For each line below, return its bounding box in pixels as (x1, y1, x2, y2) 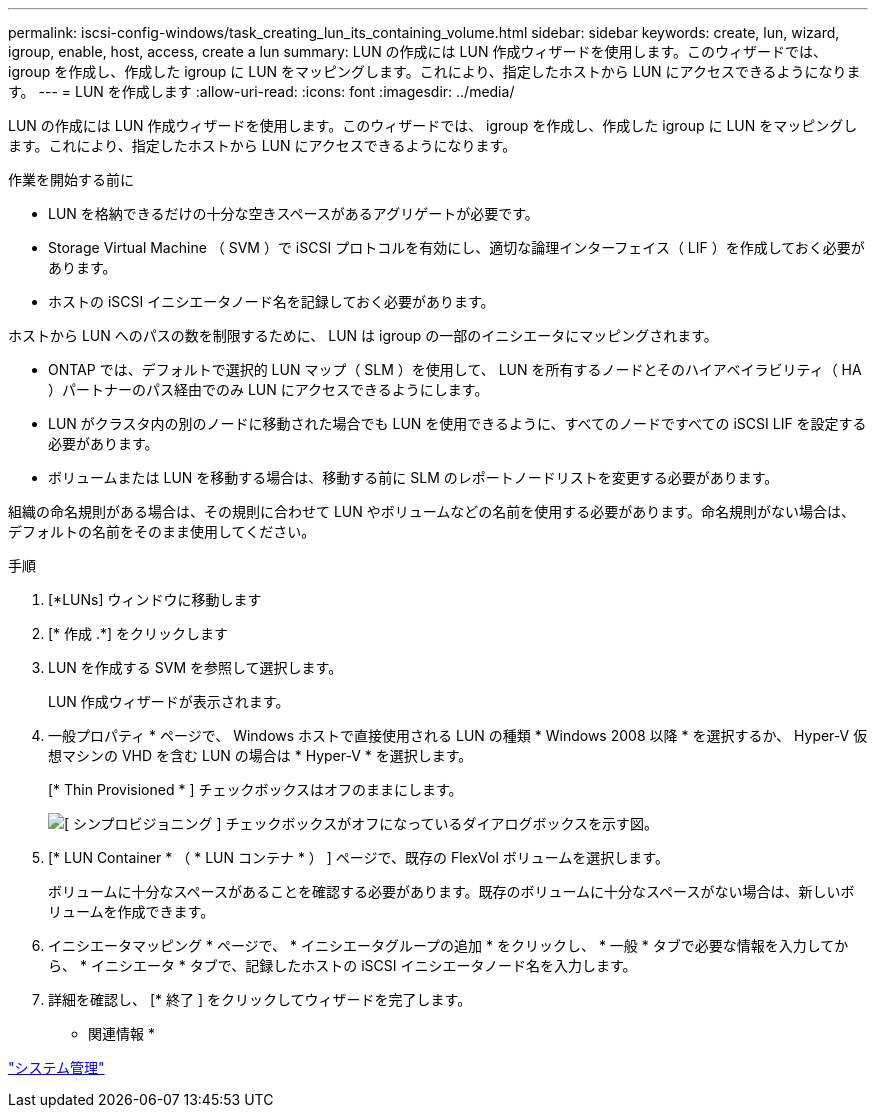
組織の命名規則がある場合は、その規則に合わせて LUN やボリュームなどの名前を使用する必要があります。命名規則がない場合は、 (8, 503, 855, 520)
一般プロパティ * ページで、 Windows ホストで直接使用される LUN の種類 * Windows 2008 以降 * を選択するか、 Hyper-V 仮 (48, 727, 868, 744)
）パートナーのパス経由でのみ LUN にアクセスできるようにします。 (48, 381, 489, 398)
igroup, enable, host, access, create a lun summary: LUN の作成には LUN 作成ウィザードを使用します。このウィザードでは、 (8, 43, 827, 60)
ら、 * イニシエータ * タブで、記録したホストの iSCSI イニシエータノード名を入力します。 (48, 957, 637, 974)
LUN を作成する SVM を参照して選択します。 (48, 659, 343, 676)
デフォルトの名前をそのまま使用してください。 (8, 523, 316, 540)
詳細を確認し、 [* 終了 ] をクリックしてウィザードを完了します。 (48, 991, 472, 1008)
